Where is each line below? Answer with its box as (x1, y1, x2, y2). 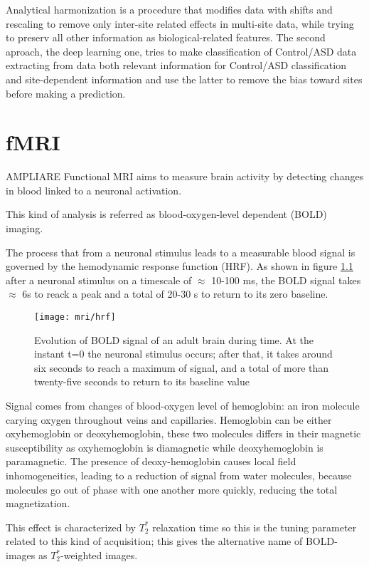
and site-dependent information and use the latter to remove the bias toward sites (6, 71, 363, 86)
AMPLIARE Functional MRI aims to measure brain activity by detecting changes (6, 169, 364, 184)
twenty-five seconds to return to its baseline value (34, 374, 250, 389)
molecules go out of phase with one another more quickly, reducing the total (6, 482, 338, 496)
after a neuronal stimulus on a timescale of (6, 272, 192, 287)
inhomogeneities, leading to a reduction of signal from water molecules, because (6, 468, 352, 483)
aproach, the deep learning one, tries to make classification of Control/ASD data (6, 43, 357, 58)
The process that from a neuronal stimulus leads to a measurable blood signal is (6, 244, 355, 259)
